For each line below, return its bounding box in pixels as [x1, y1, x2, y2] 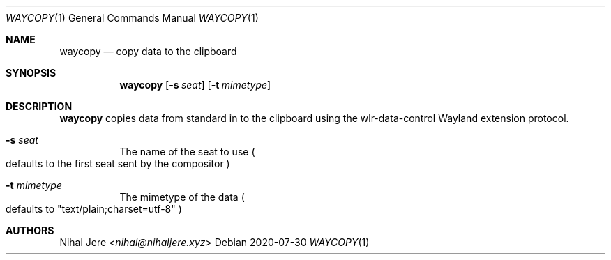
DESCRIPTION [6, 100, 73, 112]
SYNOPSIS [6, 67, 56, 79]
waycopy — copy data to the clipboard [59, 45, 237, 57]
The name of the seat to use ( [119, 146, 255, 158]
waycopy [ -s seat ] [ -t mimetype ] [119, 79, 271, 91]
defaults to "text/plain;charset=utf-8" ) [6, 203, 182, 215]
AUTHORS [6, 224, 54, 236]
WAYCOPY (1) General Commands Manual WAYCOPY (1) [6, 12, 259, 24]
